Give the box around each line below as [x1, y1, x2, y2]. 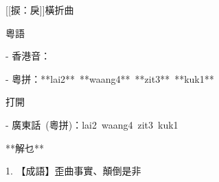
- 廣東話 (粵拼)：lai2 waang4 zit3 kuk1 [5, 117, 178, 131]
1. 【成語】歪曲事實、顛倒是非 [5, 164, 141, 178]
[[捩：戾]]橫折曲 [5, 3, 74, 16]
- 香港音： [5, 49, 51, 63]
